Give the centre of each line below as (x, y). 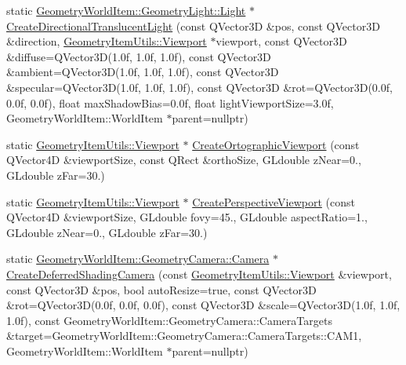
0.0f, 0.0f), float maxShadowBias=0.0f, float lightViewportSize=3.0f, (170, 102)
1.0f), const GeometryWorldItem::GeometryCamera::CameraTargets (169, 320)
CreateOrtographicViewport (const (276, 144)
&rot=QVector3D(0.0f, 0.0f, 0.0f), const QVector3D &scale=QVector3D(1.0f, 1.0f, (203, 305)
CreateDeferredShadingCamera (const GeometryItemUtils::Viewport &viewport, (199, 274)
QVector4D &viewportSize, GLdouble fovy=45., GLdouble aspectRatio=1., (187, 217)
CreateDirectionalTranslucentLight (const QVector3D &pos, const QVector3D (193, 26)
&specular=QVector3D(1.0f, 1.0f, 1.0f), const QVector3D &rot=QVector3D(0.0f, (199, 87)
